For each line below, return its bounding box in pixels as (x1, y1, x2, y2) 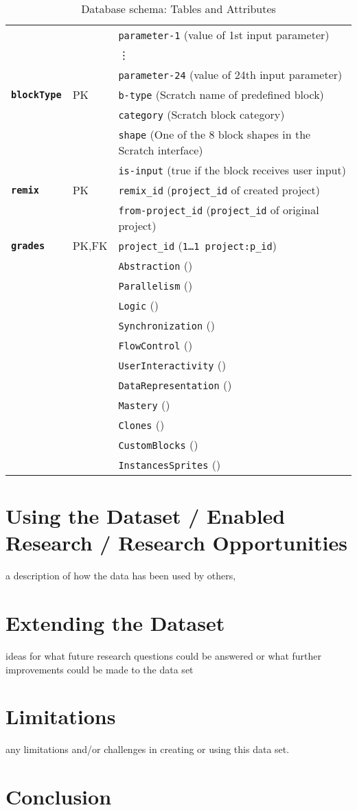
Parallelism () (118, 277, 193, 293)
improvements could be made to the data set (5, 662, 194, 676)
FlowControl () (118, 337, 193, 353)
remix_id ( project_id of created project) (118, 182, 321, 198)
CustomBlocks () (118, 437, 198, 452)
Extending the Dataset (5, 609, 225, 637)
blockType (11, 89, 62, 100)
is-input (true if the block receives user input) (118, 162, 346, 178)
